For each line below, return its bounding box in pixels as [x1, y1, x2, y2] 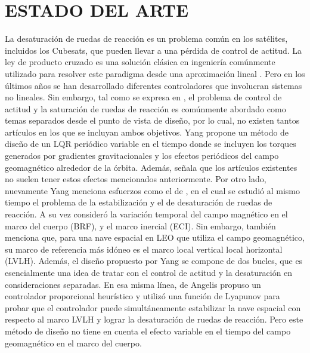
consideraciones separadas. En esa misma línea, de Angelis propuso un [5, 278, 261, 290]
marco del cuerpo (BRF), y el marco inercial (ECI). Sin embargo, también [5, 219, 276, 232]
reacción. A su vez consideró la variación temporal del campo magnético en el [5, 208, 288, 220]
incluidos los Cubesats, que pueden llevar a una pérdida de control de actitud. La [5, 44, 302, 56]
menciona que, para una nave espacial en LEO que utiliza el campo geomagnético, [5, 231, 305, 244]
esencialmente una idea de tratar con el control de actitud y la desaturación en [5, 266, 293, 278]
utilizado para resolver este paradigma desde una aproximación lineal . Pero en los [5, 67, 305, 79]
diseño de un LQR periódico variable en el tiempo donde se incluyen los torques [5, 137, 296, 150]
